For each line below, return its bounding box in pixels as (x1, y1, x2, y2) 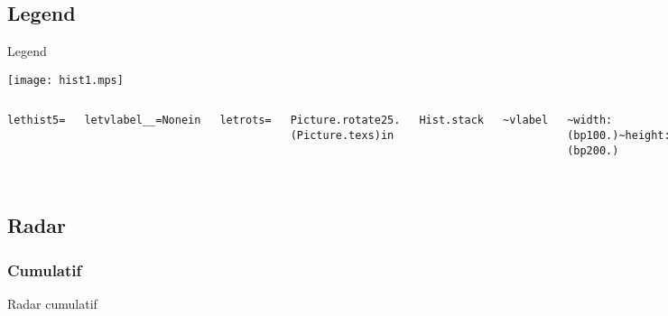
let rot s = (219, 114, 272, 127)
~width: (567, 114, 613, 127)
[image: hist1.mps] (7, 73, 124, 87)
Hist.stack (419, 114, 484, 127)
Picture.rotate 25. (290, 114, 401, 127)
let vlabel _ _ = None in (84, 114, 201, 127)
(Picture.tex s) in (290, 129, 394, 143)
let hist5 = (7, 114, 66, 127)
